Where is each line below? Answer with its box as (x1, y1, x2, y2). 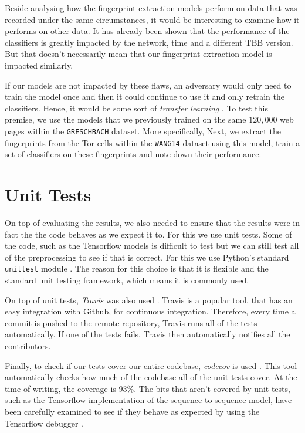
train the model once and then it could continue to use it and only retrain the (5, 90, 284, 103)
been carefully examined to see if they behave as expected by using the (5, 405, 260, 417)
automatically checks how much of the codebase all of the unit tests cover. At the (5, 371, 297, 383)
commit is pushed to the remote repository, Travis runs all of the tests (5, 316, 257, 329)
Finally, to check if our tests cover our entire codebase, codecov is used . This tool (5, 359, 297, 371)
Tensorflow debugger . (5, 417, 83, 429)
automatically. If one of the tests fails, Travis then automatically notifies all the (5, 328, 290, 340)
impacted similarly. (5, 59, 73, 71)
